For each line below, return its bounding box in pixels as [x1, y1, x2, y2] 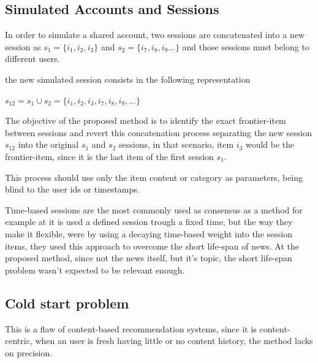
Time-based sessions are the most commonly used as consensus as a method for [5, 203, 303, 216]
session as [5, 40, 41, 53]
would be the [245, 138, 295, 151]
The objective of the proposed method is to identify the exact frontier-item [5, 114, 286, 127]
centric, [5, 334, 32, 347]
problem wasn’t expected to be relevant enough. [5, 263, 185, 276]
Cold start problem [5, 293, 129, 312]
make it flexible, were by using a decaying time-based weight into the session [5, 227, 292, 240]
